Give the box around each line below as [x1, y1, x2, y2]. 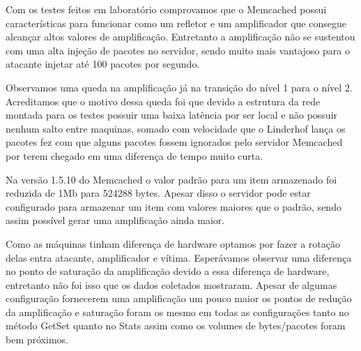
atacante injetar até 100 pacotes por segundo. [6, 57, 200, 71]
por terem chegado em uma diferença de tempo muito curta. [6, 148, 263, 163]
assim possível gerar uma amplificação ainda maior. [6, 213, 225, 227]
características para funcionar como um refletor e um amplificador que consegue [6, 15, 346, 30]
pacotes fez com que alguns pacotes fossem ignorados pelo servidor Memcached [6, 135, 343, 149]
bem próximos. [6, 332, 68, 347]
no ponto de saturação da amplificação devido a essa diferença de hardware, [6, 264, 330, 278]
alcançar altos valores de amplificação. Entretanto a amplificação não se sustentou [6, 29, 355, 44]
